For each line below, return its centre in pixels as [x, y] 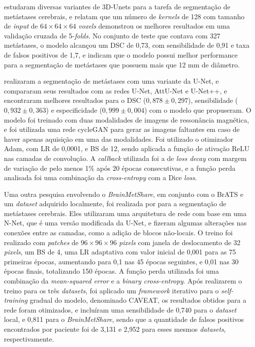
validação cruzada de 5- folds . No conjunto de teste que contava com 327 [112, 35]
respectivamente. [29, 338]
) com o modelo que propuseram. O [198, 110]
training [16, 300]
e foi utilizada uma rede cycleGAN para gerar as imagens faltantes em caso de [122, 129]
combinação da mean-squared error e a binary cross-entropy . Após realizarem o [123, 281]
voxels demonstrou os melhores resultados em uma [154, 26]
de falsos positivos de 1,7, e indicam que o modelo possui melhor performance [121, 54]
